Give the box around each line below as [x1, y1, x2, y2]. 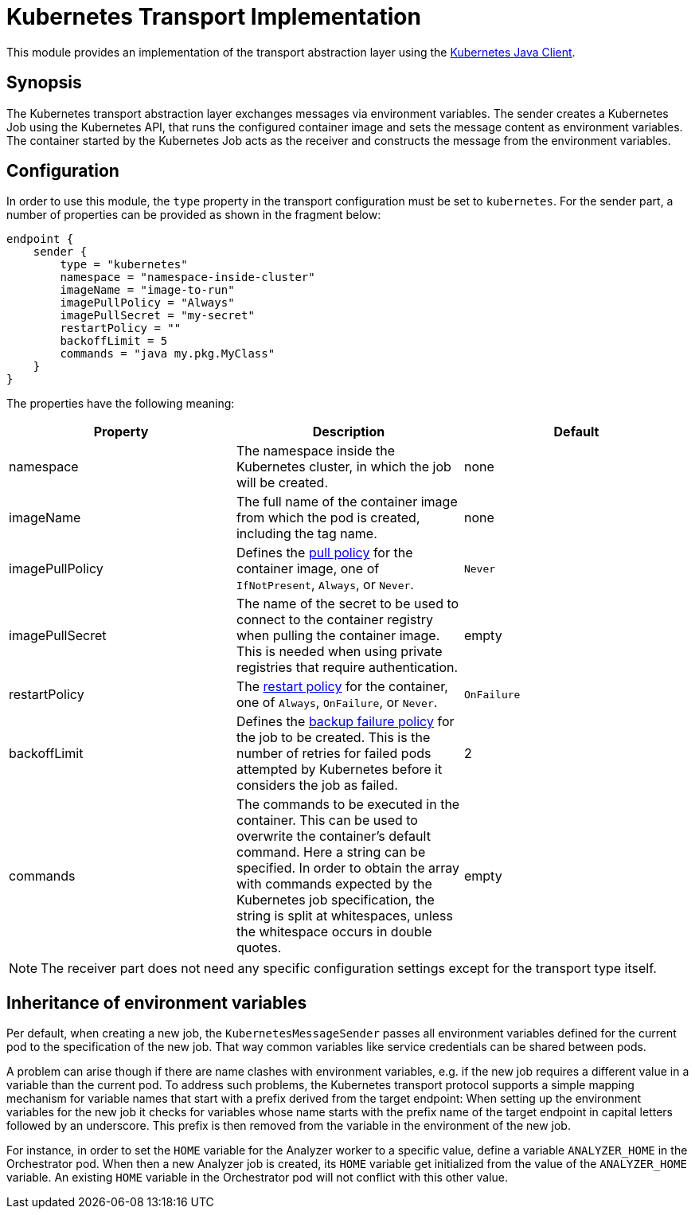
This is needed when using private [236, 643, 443, 660]
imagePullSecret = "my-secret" [60, 309, 255, 322]
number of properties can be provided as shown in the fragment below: [6, 208, 381, 222]
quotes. [236, 940, 282, 956]
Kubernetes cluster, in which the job [236, 459, 451, 475]
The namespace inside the [236, 443, 396, 459]
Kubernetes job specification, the [236, 892, 435, 908]
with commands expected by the [236, 876, 432, 893]
